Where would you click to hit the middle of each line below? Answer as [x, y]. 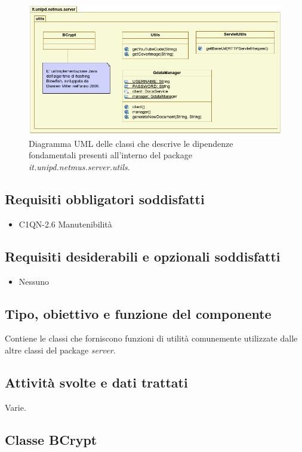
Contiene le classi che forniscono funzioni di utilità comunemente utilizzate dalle [151, 338]
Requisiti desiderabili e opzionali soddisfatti [143, 256]
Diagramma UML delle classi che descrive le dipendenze [131, 143]
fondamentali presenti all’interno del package [110, 155]
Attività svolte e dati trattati [96, 382]
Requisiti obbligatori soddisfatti [105, 199]
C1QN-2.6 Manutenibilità [65, 224]
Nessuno [34, 281]
